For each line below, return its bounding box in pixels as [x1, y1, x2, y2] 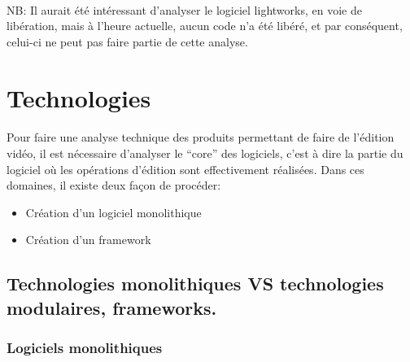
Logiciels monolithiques [7, 338, 163, 357]
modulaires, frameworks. [7, 294, 217, 320]
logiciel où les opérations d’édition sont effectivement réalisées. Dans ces [7, 160, 364, 177]
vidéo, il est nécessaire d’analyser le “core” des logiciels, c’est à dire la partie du [7, 144, 403, 161]
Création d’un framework [25, 231, 151, 248]
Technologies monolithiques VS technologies [7, 271, 384, 296]
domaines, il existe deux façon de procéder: [7, 177, 221, 194]
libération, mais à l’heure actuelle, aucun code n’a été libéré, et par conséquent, [7, 17, 403, 34]
